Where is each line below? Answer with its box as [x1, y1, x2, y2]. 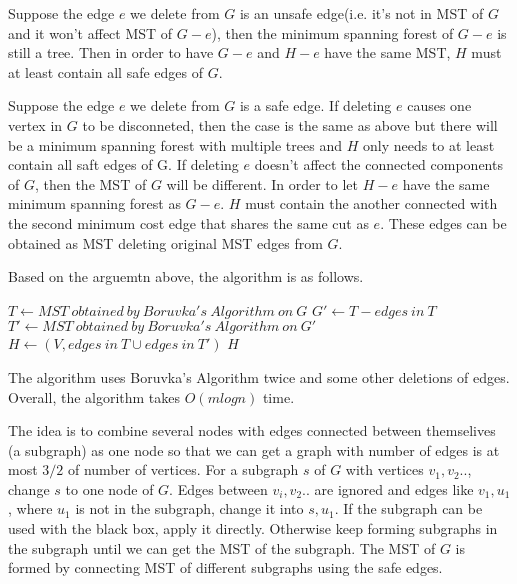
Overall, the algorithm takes [8, 386, 181, 407]
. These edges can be [380, 212, 507, 233]
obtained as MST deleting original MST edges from [8, 232, 323, 253]
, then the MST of [34, 173, 147, 194]
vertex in [8, 114, 63, 135]
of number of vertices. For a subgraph [67, 459, 299, 480]
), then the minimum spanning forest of [211, 22, 454, 43]
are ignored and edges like [314, 478, 474, 499]
